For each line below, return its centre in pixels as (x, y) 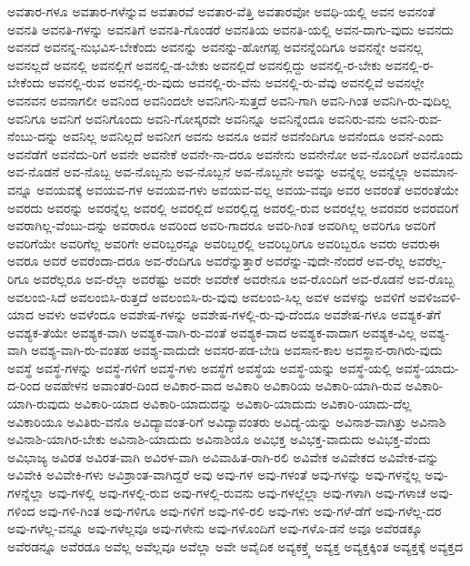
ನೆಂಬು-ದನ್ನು (33, 136)
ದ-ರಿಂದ (24, 385)
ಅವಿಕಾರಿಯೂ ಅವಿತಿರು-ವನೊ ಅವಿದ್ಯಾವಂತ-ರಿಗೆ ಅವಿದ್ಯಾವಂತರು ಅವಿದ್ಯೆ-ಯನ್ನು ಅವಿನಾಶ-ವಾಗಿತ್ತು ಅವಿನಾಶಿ (227, 421)
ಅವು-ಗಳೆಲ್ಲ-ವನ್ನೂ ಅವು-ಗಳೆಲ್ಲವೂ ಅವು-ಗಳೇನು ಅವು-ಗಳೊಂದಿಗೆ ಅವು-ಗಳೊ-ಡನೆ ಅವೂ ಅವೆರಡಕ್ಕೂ (215, 528)
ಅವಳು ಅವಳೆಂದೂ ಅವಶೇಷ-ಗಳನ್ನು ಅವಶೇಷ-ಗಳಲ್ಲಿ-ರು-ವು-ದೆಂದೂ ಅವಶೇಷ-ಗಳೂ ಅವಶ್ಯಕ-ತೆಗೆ (239, 314)
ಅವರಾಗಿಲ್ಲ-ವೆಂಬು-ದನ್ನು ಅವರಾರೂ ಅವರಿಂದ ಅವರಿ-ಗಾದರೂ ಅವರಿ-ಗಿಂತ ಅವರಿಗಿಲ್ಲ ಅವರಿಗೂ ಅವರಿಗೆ (222, 225)
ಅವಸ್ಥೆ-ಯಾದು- (428, 367)
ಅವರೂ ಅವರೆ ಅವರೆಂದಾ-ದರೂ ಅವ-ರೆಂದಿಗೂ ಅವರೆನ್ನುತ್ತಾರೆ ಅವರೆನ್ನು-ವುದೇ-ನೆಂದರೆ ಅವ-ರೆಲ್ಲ (206, 261)
